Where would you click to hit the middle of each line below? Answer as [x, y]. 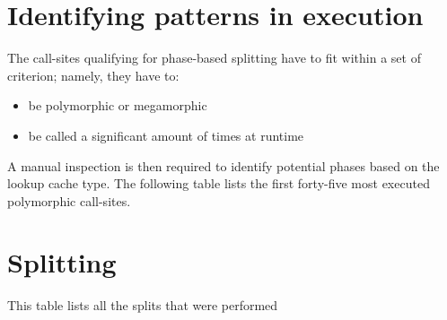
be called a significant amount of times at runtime [166, 135]
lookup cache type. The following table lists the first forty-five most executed [219, 183]
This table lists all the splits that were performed [143, 305]
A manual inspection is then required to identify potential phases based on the [223, 165]
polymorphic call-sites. [69, 200]
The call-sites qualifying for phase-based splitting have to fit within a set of [214, 58]
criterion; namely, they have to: [93, 75]
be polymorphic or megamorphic [118, 105]
